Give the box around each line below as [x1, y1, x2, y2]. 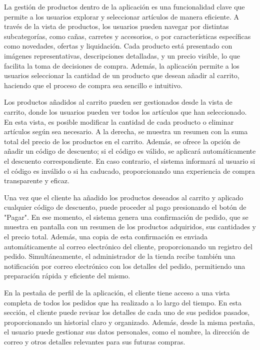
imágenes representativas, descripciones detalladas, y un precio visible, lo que [4, 50, 240, 61]
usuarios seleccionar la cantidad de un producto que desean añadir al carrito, [4, 70, 239, 81]
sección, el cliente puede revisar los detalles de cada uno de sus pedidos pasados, [4, 307, 250, 317]
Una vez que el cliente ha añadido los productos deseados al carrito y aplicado [4, 192, 243, 202]
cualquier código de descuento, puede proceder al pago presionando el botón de [4, 202, 246, 212]
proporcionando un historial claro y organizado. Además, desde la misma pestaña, [4, 316, 255, 327]
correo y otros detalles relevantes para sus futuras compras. [4, 336, 185, 346]
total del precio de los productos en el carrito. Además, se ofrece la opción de [4, 136, 240, 146]
